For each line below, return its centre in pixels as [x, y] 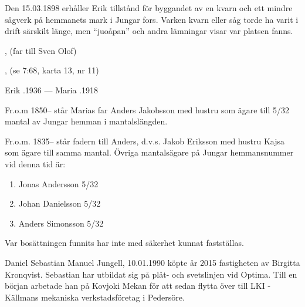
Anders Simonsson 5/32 [61, 223]
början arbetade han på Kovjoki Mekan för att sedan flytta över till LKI [135, 286]
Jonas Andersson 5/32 [58, 183]
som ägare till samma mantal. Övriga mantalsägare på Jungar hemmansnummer [149, 152]
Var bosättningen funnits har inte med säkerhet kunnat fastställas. [124, 243]
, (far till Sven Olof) [41, 50]
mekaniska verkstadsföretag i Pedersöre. [113, 297]
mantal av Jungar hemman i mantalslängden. [86, 121]
